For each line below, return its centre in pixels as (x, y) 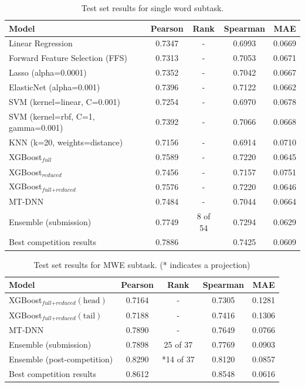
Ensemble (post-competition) (61, 359)
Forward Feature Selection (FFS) (68, 58)
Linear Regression (41, 43)
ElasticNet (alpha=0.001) (55, 86)
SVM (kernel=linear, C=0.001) (65, 101)
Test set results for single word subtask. (152, 8)
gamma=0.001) (36, 128)
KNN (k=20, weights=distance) (66, 142)
